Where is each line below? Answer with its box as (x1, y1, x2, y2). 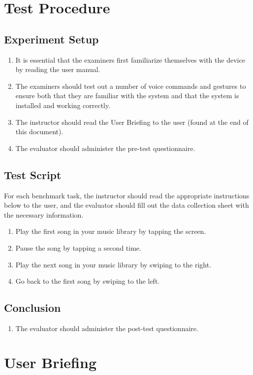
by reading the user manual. (15, 64, 100, 75)
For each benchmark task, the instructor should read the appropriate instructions (4, 190, 250, 200)
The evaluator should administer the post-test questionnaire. (15, 323, 198, 333)
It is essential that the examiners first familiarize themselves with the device (15, 54, 245, 65)
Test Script (4, 167, 62, 182)
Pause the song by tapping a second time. (15, 242, 141, 253)
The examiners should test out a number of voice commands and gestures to (15, 80, 246, 91)
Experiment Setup (4, 31, 99, 46)
